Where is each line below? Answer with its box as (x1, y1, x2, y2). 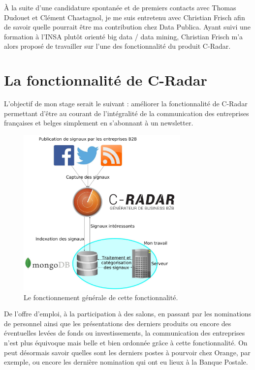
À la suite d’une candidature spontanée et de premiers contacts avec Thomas (4, 2, 236, 12)
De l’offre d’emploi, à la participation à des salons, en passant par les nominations (4, 308, 252, 319)
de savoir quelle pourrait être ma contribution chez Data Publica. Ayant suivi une (4, 22, 251, 32)
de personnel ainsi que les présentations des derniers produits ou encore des (4, 318, 231, 328)
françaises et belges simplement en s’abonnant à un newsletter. (4, 118, 193, 128)
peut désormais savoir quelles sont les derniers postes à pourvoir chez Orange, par (4, 347, 251, 357)
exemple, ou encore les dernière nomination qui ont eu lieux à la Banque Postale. (4, 357, 248, 367)
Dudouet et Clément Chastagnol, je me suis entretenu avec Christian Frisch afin (4, 12, 245, 22)
